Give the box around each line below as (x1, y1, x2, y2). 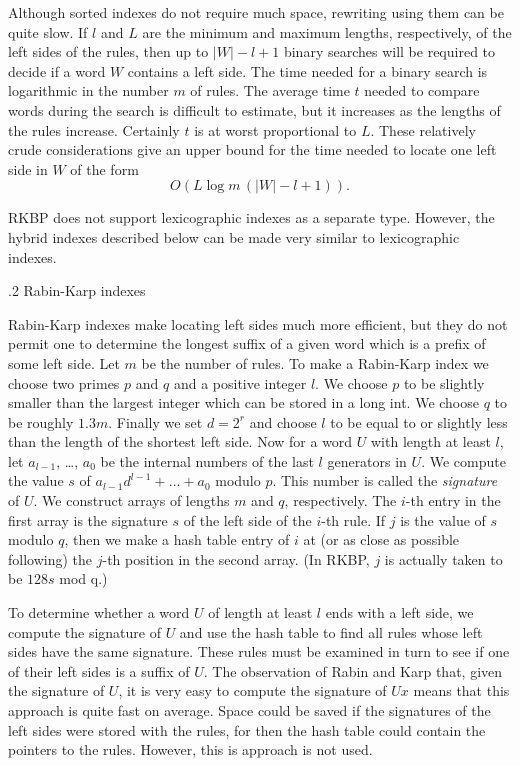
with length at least (371, 431, 491, 452)
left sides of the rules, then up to (8, 41, 209, 62)
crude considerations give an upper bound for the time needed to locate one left (8, 139, 497, 160)
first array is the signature (8, 509, 168, 530)
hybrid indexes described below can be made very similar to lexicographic (8, 226, 460, 247)
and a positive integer (173, 372, 307, 393)
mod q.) (59, 568, 108, 589)
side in (8, 158, 48, 179)
